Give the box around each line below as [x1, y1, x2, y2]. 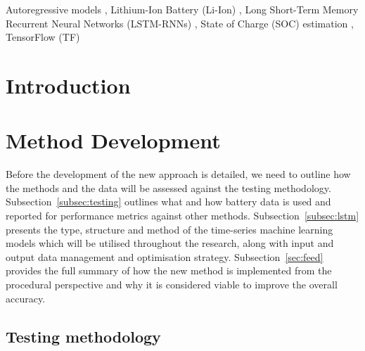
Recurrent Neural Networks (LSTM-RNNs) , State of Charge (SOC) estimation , [6, 15, 354, 30]
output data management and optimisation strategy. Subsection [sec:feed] [6, 249, 324, 264]
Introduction [6, 70, 131, 99]
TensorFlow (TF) [6, 30, 80, 44]
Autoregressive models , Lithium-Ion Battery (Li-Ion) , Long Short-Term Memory [6, 2, 359, 16]
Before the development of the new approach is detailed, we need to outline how [6, 167, 351, 181]
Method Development [6, 126, 221, 155]
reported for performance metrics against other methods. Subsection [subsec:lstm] [6, 208, 359, 223]
